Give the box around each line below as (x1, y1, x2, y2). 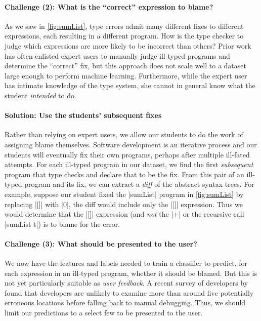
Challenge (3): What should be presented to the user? (5, 238, 197, 249)
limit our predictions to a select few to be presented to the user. (5, 307, 203, 318)
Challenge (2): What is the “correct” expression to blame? (5, 1, 213, 12)
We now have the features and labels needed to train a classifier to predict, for (5, 258, 247, 268)
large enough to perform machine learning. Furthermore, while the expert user (5, 70, 247, 81)
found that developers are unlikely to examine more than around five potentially (5, 287, 254, 298)
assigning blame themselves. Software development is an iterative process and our (5, 139, 257, 149)
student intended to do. (5, 90, 76, 100)
